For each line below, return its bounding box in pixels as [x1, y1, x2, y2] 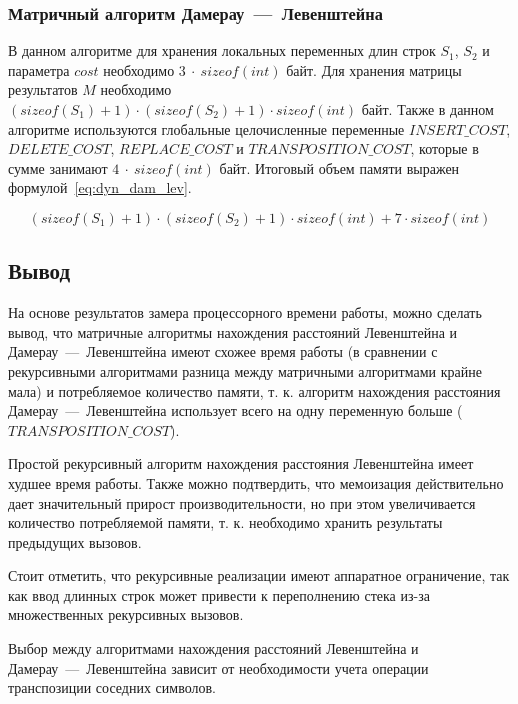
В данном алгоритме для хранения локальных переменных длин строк [8, 40, 436, 61]
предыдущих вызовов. [8, 531, 142, 552]
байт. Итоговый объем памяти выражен [219, 157, 460, 178]
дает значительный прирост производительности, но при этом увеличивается [8, 492, 476, 513]
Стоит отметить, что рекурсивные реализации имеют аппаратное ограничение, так [8, 565, 510, 586]
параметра [8, 59, 70, 80]
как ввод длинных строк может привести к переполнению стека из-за [8, 584, 430, 605]
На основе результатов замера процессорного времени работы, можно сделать [8, 302, 482, 323]
